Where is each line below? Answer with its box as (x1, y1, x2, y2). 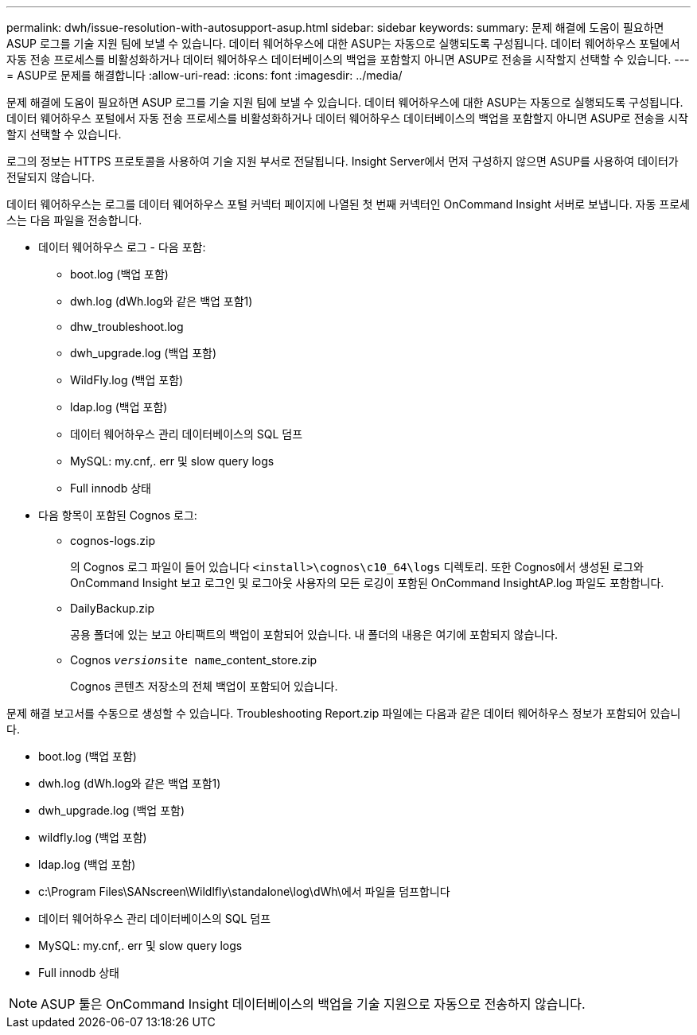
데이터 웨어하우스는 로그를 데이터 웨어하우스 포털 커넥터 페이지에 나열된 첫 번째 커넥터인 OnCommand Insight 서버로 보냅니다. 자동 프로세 (6, 197, 690, 211)
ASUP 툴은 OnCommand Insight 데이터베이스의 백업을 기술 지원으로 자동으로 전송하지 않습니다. (41, 996, 586, 1012)
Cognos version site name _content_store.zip (70, 653, 317, 667)
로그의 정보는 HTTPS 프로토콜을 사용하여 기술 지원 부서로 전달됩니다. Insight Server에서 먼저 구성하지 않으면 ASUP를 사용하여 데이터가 (6, 154, 679, 168)
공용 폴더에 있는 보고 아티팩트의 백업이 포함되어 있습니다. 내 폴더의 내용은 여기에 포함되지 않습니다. (70, 628, 559, 641)
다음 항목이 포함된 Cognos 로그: (38, 508, 197, 522)
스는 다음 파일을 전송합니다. (6, 213, 142, 227)
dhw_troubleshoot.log (70, 320, 184, 333)
